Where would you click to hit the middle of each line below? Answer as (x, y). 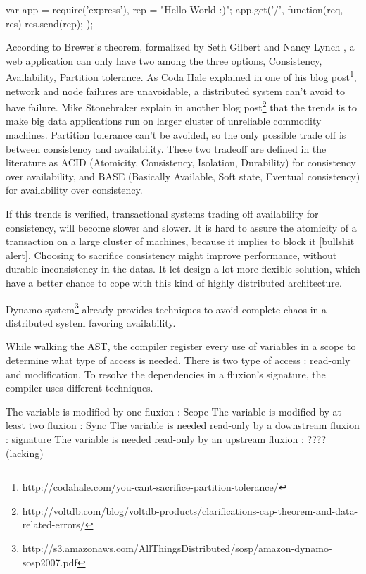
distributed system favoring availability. (91, 322)
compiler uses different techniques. (80, 388)
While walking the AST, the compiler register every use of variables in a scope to (181, 346)
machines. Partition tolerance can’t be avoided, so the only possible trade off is (176, 135)
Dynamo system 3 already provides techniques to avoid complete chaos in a (166, 308)
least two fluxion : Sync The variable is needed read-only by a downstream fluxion (183, 425)
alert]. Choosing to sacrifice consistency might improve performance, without (171, 255)
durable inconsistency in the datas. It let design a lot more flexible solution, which (183, 269)
